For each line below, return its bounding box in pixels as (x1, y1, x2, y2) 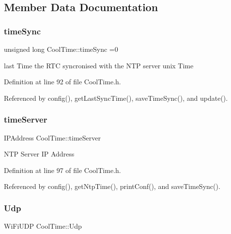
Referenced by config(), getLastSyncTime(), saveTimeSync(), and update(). (4, 93, 228, 103)
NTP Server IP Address (4, 149, 75, 159)
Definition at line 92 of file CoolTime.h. (4, 77, 121, 87)
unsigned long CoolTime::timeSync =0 (4, 44, 118, 54)
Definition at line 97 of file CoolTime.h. (4, 165, 121, 175)
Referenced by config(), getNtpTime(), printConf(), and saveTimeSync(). (4, 181, 220, 191)
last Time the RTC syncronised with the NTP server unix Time (4, 60, 194, 70)
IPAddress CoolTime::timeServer (4, 132, 101, 142)
